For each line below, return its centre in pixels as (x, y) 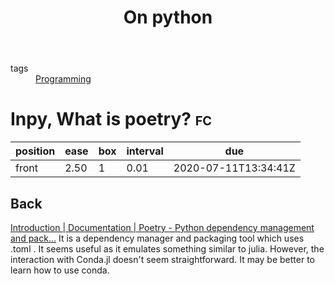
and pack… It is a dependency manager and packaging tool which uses (157, 238)
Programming (63, 79)
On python (168, 17)
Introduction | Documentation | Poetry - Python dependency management (162, 227)
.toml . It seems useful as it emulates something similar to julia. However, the (167, 248)
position (35, 151)
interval (145, 151)
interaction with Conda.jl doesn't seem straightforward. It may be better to (163, 259)
